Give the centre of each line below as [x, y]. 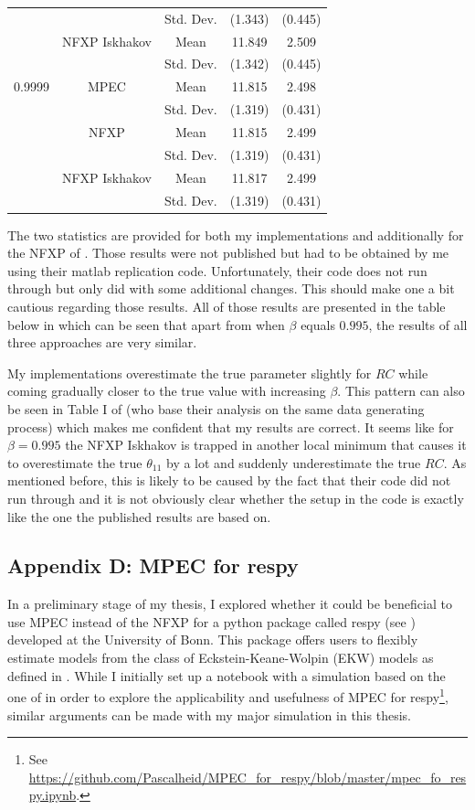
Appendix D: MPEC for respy [153, 565]
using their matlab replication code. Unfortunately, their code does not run [217, 270]
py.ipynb [53, 795]
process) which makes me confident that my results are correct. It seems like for [231, 426]
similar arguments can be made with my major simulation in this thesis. [209, 714]
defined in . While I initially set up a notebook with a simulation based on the [227, 675]
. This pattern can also [401, 391]
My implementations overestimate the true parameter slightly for [190, 373]
